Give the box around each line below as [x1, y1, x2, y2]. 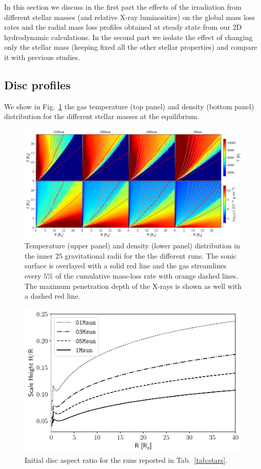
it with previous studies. [4, 51, 80, 62]
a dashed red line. [25, 290, 81, 301]
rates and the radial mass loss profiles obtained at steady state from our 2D [4, 22, 242, 32]
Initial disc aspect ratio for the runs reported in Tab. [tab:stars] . [25, 455, 228, 465]
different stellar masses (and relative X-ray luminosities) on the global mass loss [4, 11, 255, 22]
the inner [25, 250, 53, 261]
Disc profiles [4, 76, 71, 92]
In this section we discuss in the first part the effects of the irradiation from [4, 2, 242, 12]
